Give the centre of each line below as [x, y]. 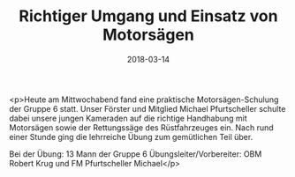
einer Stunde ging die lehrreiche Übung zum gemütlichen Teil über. [131, 136]
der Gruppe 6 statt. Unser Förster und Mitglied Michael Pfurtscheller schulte [147, 108]
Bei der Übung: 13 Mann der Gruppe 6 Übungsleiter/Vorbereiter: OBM [136, 154]
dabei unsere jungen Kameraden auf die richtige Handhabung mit [128, 118]
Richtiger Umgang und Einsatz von [148, 16]
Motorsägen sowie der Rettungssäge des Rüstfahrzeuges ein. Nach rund [141, 127]
